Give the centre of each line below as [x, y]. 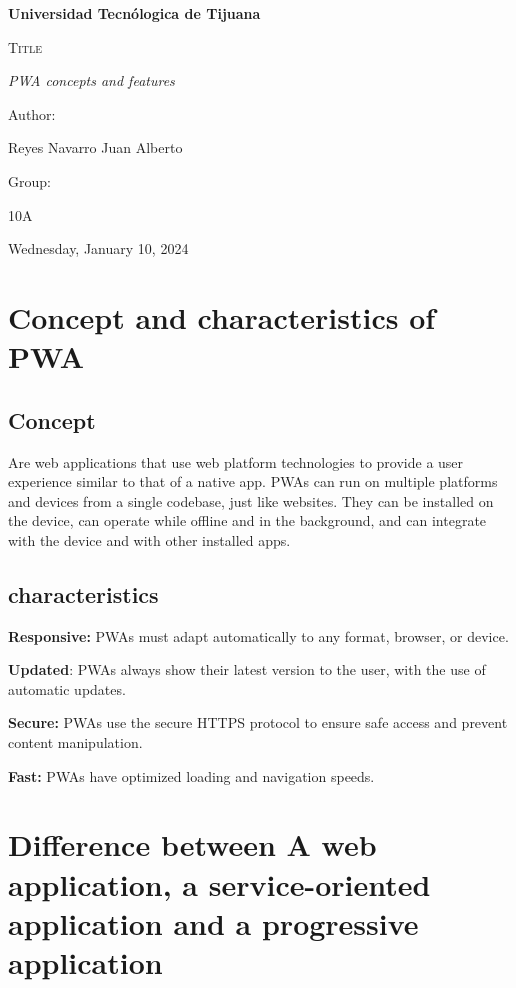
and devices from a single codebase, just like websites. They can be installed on [251, 500]
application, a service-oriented [219, 883]
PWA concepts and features [91, 80]
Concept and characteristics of [222, 316]
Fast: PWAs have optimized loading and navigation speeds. [191, 775]
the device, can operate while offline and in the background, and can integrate [247, 520]
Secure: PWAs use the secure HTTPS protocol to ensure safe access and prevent [258, 722]
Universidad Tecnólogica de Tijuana [134, 13]
